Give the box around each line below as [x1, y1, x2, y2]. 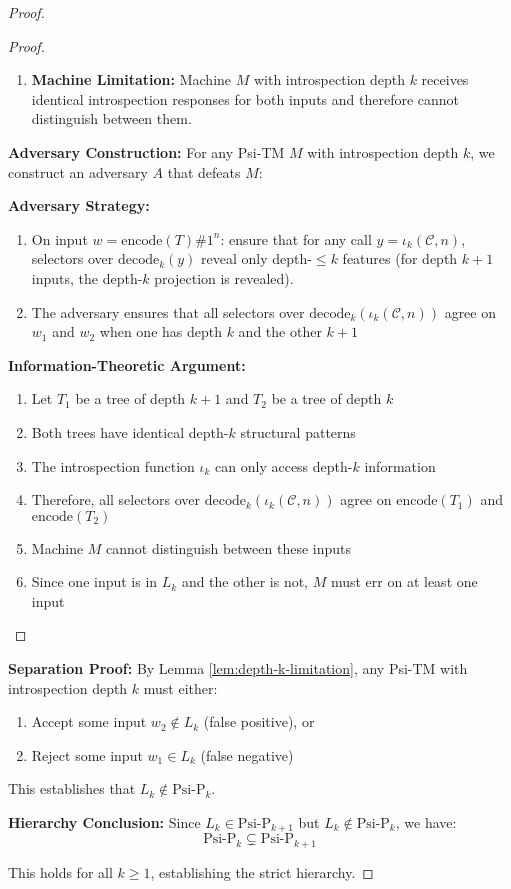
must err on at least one [330, 571, 478, 592]
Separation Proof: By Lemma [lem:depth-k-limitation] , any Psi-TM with [8, 658, 468, 679]
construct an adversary [8, 161, 148, 182]
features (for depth [342, 248, 458, 269]
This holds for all [8, 861, 113, 882]
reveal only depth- [201, 248, 312, 269]
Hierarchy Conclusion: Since [8, 812, 201, 833]
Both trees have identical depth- [31, 421, 229, 442]
